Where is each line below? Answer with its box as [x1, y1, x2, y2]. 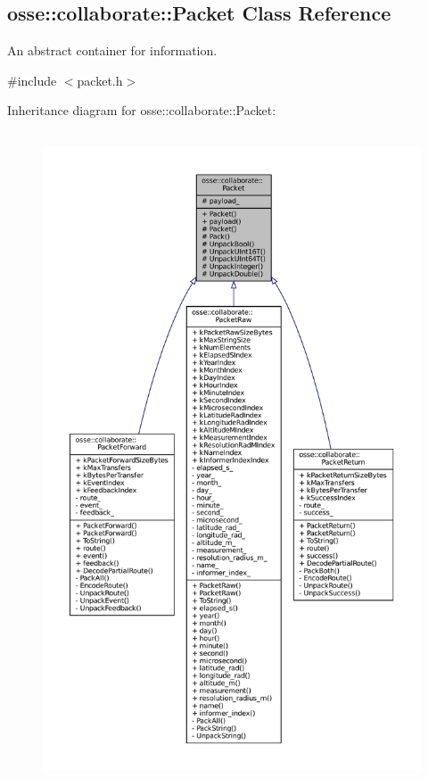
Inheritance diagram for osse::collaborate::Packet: [7, 101, 276, 120]
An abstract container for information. [7, 41, 218, 60]
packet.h [77, 70, 123, 89]
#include [7, 70, 57, 89]
